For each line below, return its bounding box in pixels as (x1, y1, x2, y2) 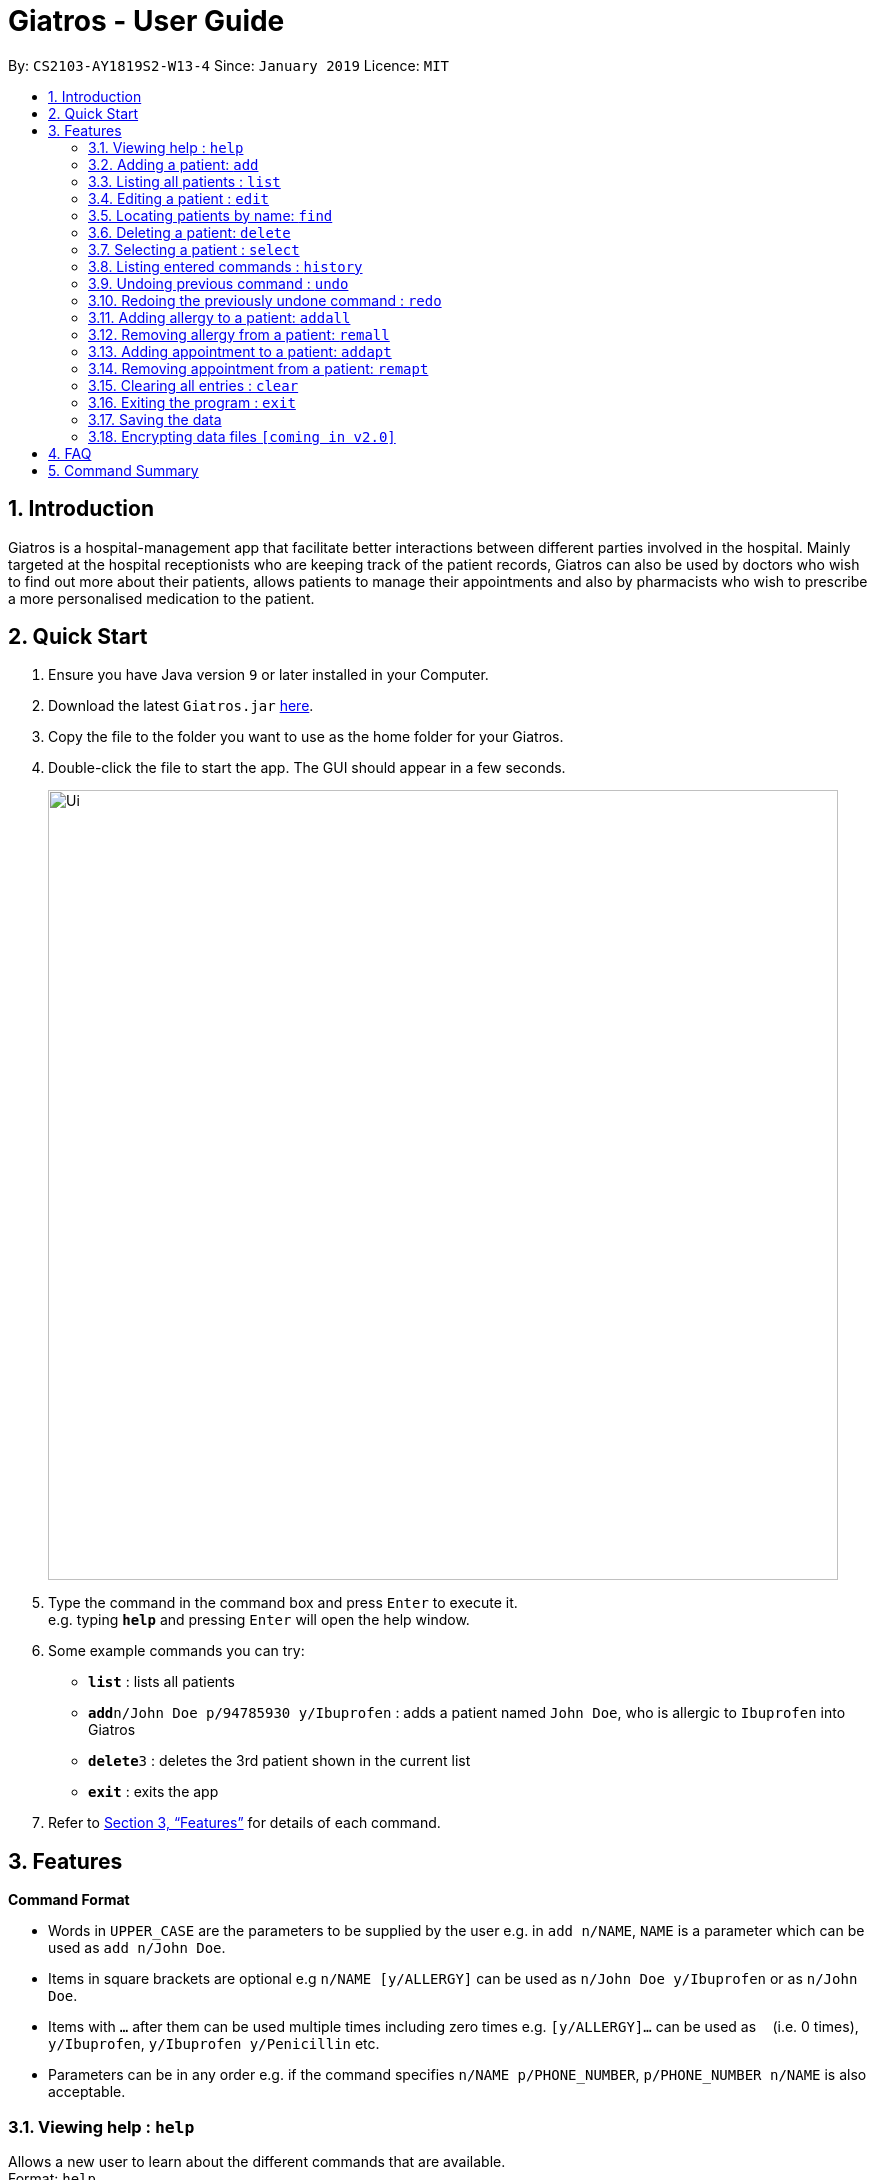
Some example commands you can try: (48, 1642, 305, 1660)
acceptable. (48, 2083, 126, 2101)
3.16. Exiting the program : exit (88, 393, 296, 411)
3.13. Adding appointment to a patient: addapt (88, 342, 392, 360)
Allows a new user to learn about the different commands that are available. (8, 2153, 506, 2171)
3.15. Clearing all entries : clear (88, 376, 299, 394)
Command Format (8, 1891, 130, 1909)
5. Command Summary (48, 461, 199, 479)
